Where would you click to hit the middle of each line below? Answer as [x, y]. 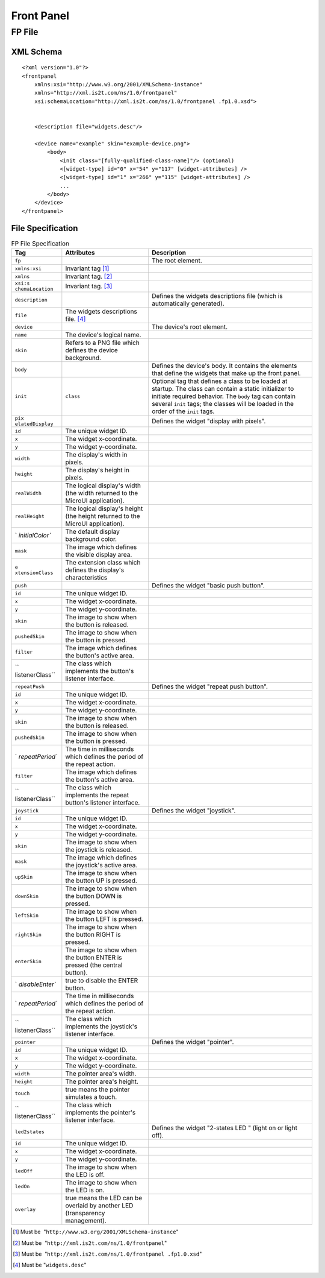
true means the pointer [97, 1090]
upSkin [24, 877]
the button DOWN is [94, 896]
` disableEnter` [36, 984]
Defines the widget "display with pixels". [209, 421]
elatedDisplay [34, 424]
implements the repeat [97, 795]
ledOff [24, 1171]
